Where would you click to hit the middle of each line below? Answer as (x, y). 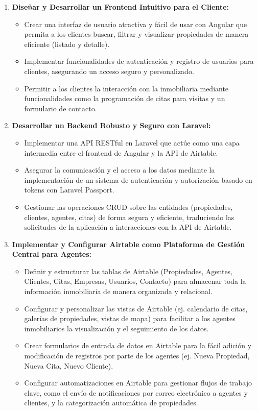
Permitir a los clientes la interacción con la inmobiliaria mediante (126, 88)
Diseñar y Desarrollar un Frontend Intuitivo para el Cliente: (120, 7)
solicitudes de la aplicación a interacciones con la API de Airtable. (128, 227)
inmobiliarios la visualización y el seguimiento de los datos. (116, 328)
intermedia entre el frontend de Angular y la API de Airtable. (121, 152)
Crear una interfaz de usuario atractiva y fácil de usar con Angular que (136, 24)
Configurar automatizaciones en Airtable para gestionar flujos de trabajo (138, 383)
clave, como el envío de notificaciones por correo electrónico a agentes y (136, 392)
